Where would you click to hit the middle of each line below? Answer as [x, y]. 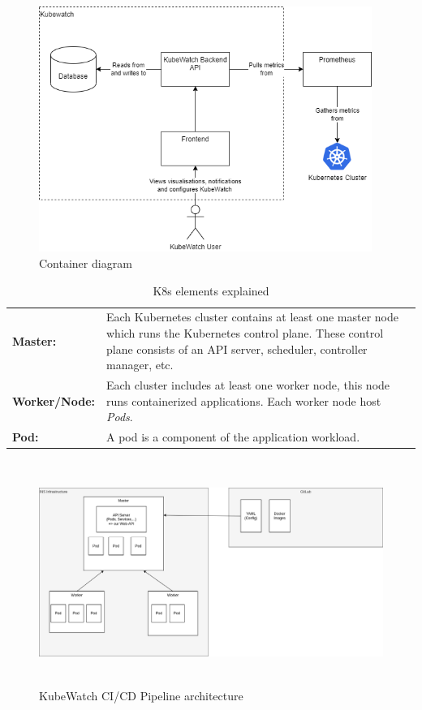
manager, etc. [140, 365]
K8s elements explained [211, 290]
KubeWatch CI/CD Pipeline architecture [141, 695]
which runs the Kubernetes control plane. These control [245, 332]
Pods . [120, 417]
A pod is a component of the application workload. [233, 437]
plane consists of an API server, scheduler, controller [237, 349]
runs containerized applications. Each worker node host [244, 400]
